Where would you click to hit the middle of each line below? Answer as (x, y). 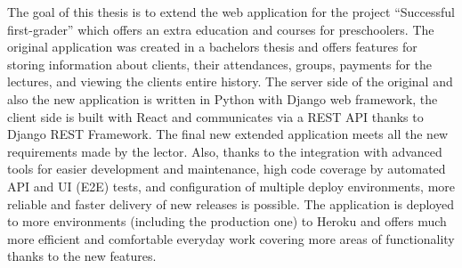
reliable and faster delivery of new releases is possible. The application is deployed (231, 203)
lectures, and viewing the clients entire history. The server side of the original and (230, 81)
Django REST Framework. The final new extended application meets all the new (228, 134)
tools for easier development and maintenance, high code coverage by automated (227, 169)
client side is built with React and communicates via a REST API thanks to (215, 116)
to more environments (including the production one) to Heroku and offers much (227, 221)
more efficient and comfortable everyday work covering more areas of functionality (231, 238)
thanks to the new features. (82, 256)
